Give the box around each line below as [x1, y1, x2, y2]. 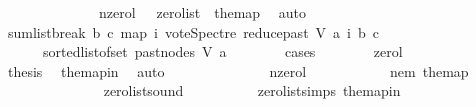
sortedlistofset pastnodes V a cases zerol [42, 41, 403, 62]
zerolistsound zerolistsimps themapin [103, 80, 401, 101]
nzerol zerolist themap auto [98, 2, 307, 22]
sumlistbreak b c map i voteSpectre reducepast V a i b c [7, 21, 379, 42]
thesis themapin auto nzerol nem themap [7, 60, 469, 81]
